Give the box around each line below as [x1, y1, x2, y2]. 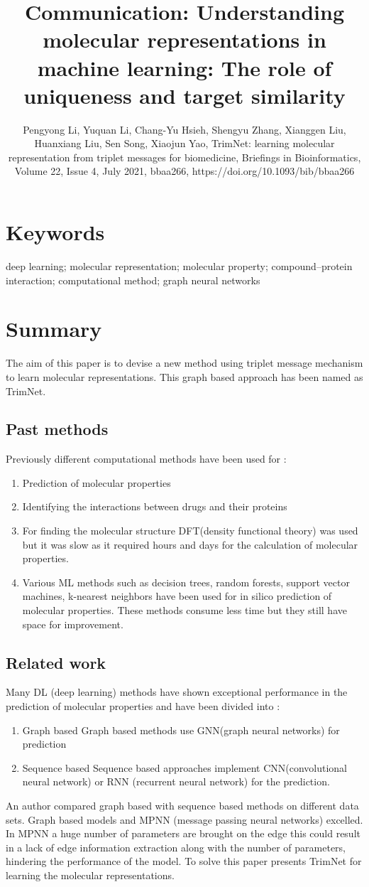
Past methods [6, 418, 109, 440]
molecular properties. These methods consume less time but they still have [22, 603, 347, 618]
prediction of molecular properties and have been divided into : [6, 699, 280, 714]
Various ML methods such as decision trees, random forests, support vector [22, 574, 350, 589]
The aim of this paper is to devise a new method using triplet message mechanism [6, 355, 363, 370]
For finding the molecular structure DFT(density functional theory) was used [22, 523, 358, 538]
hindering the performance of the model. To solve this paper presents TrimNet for [6, 854, 362, 869]
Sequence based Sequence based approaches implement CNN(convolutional [22, 760, 347, 775]
